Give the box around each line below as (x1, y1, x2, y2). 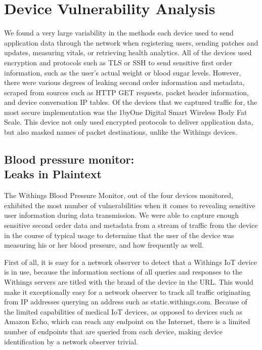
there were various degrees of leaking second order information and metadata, (4, 77, 245, 88)
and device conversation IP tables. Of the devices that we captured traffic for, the (4, 97, 257, 107)
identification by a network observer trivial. (4, 336, 139, 346)
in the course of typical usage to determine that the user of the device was (4, 229, 234, 240)
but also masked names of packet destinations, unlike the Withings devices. (4, 127, 237, 137)
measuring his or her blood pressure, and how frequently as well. (4, 240, 204, 250)
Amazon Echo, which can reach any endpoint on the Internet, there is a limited (4, 316, 250, 327)
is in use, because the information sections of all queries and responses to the (4, 266, 242, 277)
